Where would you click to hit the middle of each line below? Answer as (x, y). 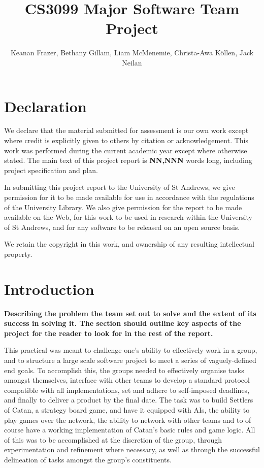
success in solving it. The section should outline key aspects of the (123, 323)
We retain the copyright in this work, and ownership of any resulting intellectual (129, 244)
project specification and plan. (51, 170)
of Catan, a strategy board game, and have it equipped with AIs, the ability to (127, 410)
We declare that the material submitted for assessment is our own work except (126, 130)
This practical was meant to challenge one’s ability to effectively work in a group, (131, 350)
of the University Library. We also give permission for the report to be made (123, 207)
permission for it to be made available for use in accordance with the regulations (129, 197)
